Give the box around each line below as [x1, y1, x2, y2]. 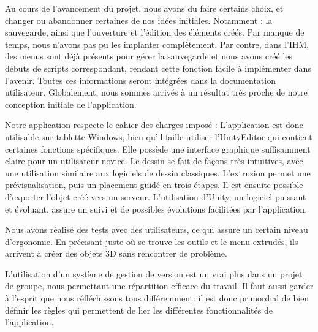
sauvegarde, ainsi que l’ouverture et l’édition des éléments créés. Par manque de [5, 26, 305, 39]
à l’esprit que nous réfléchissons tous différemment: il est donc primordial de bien [5, 292, 309, 304]
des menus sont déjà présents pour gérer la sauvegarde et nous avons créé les [5, 50, 293, 62]
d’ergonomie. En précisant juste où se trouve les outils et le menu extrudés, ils [5, 235, 298, 247]
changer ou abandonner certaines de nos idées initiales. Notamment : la [5, 13, 273, 26]
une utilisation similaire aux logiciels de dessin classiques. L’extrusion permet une [5, 166, 311, 179]
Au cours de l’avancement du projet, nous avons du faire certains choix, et [5, 2, 284, 14]
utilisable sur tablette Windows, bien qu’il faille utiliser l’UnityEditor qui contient [5, 130, 312, 143]
